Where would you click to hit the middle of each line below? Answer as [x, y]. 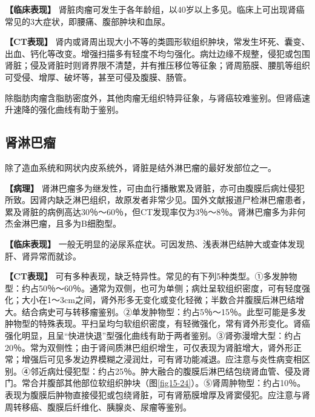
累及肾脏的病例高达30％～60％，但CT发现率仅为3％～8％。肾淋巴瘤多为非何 [155, 211]
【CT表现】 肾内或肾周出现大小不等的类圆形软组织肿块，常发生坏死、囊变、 [157, 42]
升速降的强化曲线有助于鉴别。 [64, 109]
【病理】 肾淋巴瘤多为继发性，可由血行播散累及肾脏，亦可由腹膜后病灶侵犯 [155, 188]
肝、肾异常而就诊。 [43, 255]
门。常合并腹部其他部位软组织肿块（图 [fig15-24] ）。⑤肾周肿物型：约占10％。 [155, 383]
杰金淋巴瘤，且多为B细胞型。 [63, 223]
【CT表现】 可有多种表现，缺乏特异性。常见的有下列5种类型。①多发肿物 [151, 276]
